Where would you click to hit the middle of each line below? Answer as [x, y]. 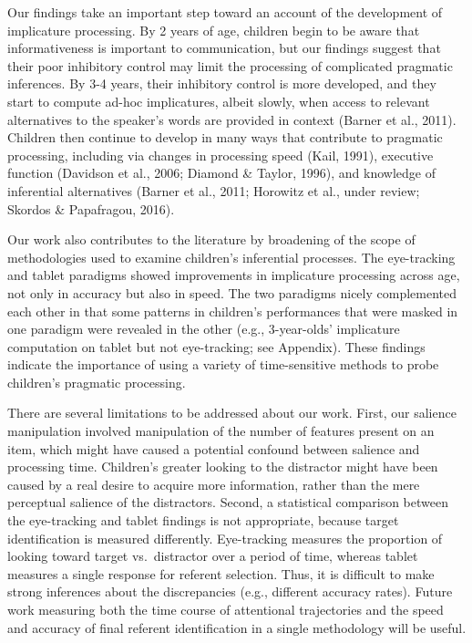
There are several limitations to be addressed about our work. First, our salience [232, 413]
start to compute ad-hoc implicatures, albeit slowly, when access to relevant [219, 101]
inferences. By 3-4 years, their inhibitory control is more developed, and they [222, 83]
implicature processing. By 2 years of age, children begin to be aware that [214, 30]
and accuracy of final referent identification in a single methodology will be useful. [237, 627]
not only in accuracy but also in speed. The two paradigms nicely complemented [232, 292]
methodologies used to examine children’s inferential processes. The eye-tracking [231, 257]
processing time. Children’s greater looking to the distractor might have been [223, 467]
